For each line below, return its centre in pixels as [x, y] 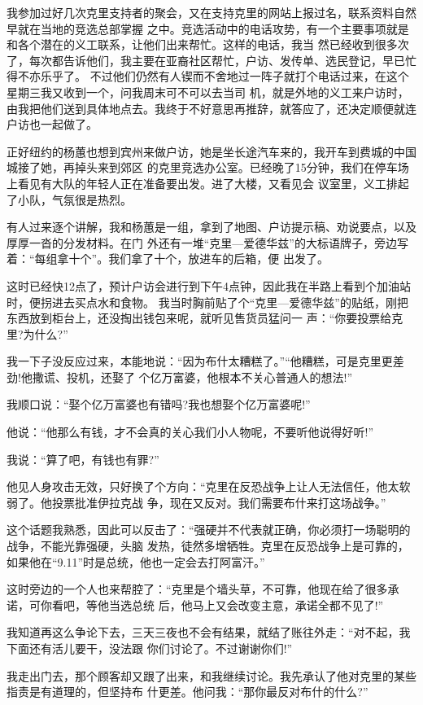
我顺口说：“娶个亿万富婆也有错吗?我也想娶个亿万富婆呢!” [159, 404]
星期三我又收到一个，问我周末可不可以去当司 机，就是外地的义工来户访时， [208, 92]
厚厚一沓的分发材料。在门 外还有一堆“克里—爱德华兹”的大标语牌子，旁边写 [207, 242]
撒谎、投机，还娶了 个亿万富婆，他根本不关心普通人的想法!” [192, 377]
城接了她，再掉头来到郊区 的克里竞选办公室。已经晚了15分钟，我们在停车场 [208, 167]
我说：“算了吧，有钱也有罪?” [83, 459]
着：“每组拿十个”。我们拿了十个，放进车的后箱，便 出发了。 [168, 258]
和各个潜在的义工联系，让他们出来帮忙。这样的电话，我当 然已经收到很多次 [208, 44]
